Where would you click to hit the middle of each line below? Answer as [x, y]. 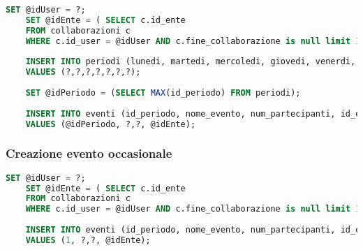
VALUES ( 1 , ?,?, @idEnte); [88, 240]
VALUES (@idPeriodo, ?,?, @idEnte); [111, 124]
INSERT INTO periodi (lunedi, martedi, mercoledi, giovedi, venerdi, [191, 62]
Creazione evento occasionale [89, 153]
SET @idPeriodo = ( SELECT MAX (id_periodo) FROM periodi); [163, 93]
